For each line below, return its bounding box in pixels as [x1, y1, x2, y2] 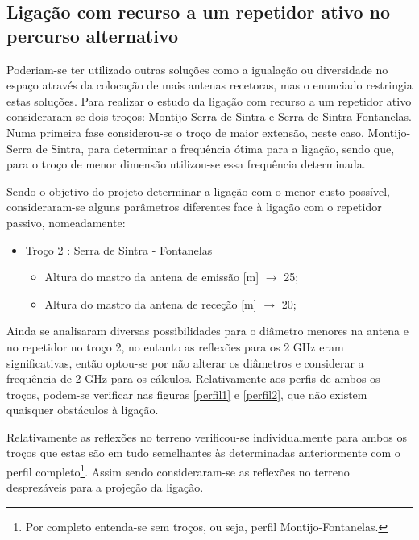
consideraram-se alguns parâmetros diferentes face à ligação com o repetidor [6, 198, 382, 215]
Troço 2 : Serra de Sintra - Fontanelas [25, 241, 213, 258]
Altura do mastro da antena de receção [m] [44, 295, 257, 312]
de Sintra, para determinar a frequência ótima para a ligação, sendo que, [35, 139, 395, 156]
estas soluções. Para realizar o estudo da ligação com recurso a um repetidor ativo [6, 92, 412, 109]
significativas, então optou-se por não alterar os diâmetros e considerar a [6, 354, 364, 371]
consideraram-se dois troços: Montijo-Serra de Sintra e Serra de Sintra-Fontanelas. [6, 108, 413, 125]
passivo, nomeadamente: [6, 214, 126, 231]
